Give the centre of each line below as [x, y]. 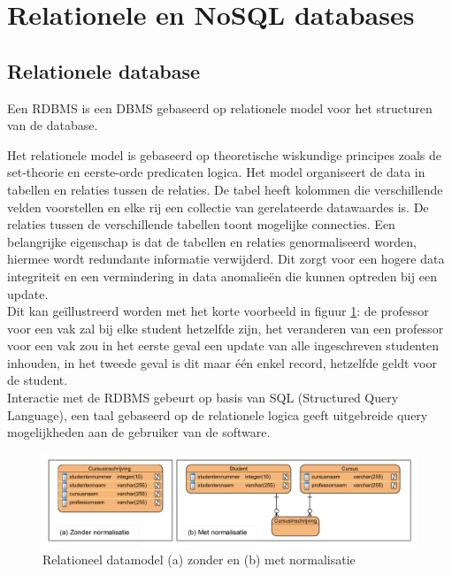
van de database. [53, 125]
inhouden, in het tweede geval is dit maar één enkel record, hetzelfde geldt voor [222, 362]
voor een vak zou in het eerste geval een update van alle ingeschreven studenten [223, 345]
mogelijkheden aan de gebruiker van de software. [139, 432]
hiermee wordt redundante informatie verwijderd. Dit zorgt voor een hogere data [226, 259]
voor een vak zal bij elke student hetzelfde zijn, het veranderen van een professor [226, 328]
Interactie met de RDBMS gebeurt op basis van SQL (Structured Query [203, 398]
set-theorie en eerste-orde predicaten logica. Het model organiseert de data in [216, 172]
